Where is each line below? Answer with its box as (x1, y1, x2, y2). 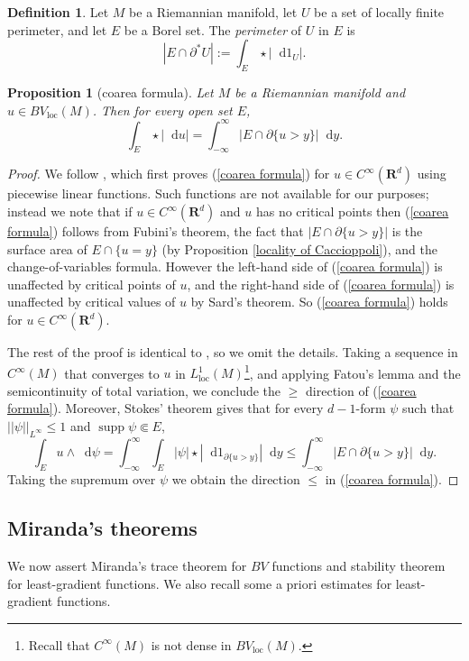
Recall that (28, 635, 90, 654)
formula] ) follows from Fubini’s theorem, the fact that (7, 222, 304, 241)
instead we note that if (7, 202, 133, 221)
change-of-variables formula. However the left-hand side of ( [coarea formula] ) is (7, 257, 443, 276)
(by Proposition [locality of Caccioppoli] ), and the (161, 239, 437, 258)
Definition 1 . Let (7, 3, 109, 21)
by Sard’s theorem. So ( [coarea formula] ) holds (190, 292, 448, 311)
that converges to (64, 363, 160, 382)
